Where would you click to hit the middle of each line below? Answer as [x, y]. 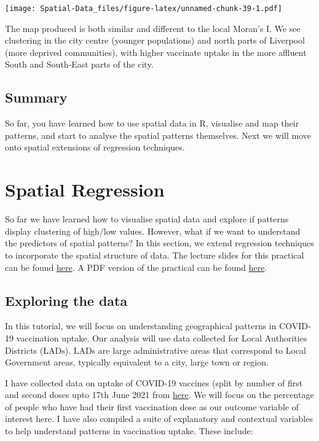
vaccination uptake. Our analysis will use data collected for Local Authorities [162, 338]
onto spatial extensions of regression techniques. [95, 147]
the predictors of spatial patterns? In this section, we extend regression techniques [159, 243]
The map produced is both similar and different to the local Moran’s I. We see [153, 28]
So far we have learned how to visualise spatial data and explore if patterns [147, 219]
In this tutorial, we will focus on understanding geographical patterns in [141, 326]
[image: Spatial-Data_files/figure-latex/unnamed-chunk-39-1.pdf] [144, 9]
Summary [36, 97]
